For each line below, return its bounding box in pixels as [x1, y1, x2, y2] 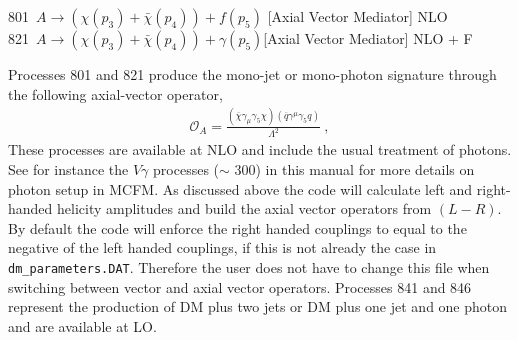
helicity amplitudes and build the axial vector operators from [57, 198, 432, 219]
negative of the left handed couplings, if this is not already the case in [8, 237, 437, 258]
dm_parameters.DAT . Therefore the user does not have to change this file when [8, 256, 490, 277]
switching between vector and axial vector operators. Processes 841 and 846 [8, 276, 472, 297]
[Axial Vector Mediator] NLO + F [263, 28, 473, 48]
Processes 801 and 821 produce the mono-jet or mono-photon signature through [8, 64, 497, 84]
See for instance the [8, 159, 129, 179]
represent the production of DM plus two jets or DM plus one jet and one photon [8, 296, 508, 317]
